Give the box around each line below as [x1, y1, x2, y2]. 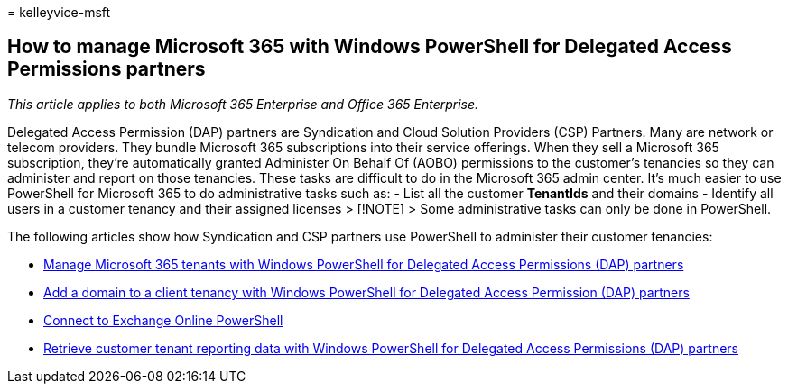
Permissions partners [7, 58, 206, 81]
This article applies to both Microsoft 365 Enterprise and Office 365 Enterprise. [7, 95, 479, 112]
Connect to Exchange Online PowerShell [43, 312, 283, 328]
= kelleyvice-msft [7, 5, 111, 20]
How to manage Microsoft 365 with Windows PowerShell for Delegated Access [7, 35, 732, 59]
